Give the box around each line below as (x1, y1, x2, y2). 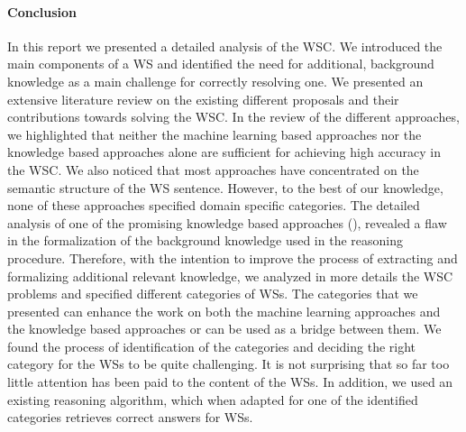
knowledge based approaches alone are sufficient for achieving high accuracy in (7, 142, 442, 161)
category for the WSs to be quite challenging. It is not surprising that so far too (7, 354, 450, 373)
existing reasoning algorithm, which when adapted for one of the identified (7, 390, 418, 409)
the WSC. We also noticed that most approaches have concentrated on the (7, 160, 419, 179)
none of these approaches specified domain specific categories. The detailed (7, 196, 420, 215)
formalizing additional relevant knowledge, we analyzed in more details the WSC (7, 266, 453, 285)
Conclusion (7, 2, 78, 21)
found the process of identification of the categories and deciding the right (7, 336, 416, 355)
